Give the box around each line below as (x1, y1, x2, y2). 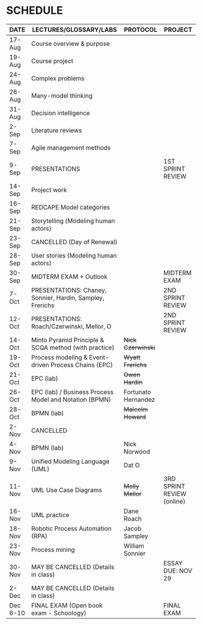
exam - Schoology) (31, 609, 87, 617)
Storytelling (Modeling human (31, 217, 115, 225)
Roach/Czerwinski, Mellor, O (31, 322, 112, 331)
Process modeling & (31, 353, 88, 361)
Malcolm (123, 405, 148, 413)
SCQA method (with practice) (31, 343, 115, 352)
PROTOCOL (124, 25, 158, 34)
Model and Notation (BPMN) (31, 395, 111, 404)
